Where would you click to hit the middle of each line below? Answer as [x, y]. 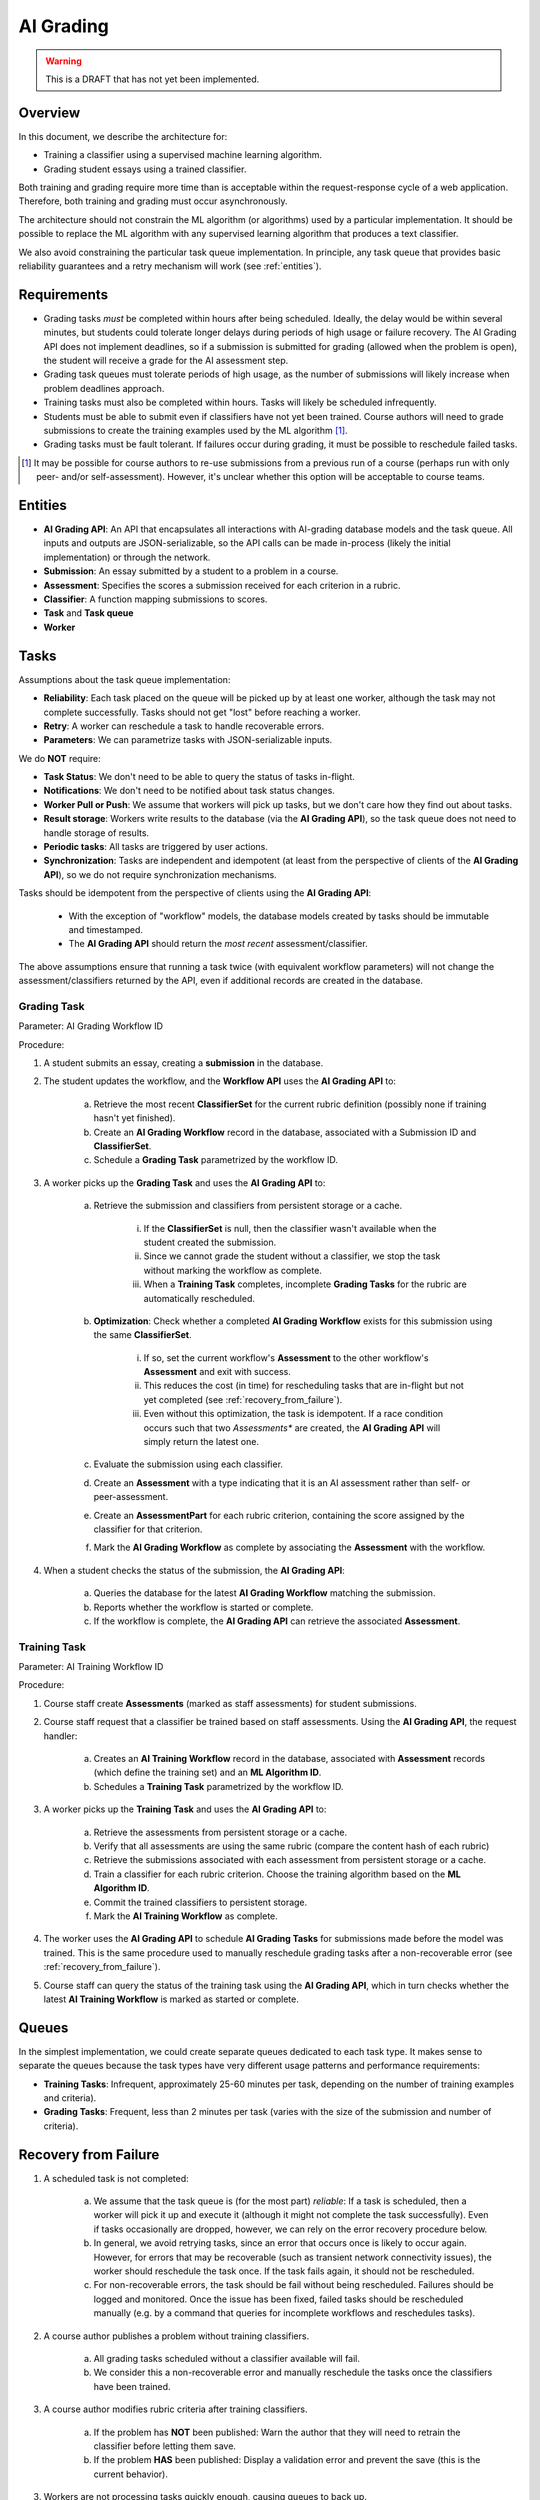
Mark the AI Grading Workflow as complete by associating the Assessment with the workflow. [289, 1547]
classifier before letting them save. [165, 2446]
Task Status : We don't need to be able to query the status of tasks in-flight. [199, 777]
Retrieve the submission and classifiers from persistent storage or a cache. [248, 1206]
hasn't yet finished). [134, 1118]
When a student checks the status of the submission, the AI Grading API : [194, 1570]
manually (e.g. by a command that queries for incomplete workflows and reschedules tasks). [284, 2313]
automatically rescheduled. [199, 1298]
